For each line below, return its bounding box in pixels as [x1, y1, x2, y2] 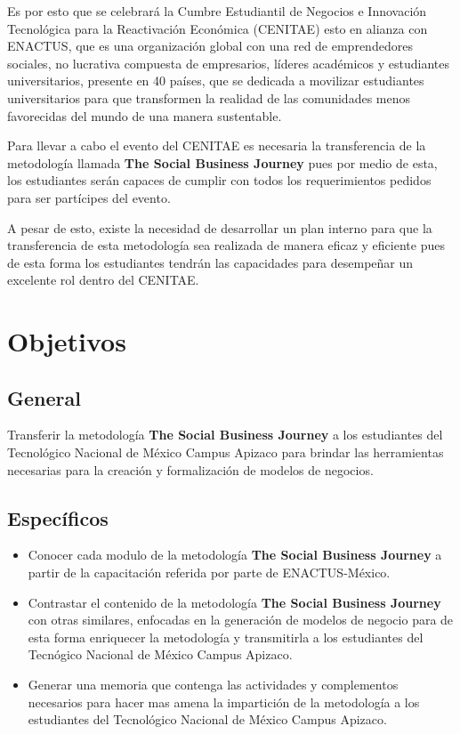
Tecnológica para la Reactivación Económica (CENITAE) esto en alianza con [7, 19, 428, 37]
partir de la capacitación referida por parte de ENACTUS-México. [28, 563, 391, 582]
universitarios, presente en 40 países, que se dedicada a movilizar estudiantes [7, 71, 424, 90]
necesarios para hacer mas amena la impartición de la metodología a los [28, 692, 420, 711]
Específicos [7, 504, 109, 531]
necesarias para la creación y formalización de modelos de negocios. [7, 460, 374, 479]
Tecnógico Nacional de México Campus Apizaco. [28, 645, 293, 664]
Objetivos [7, 323, 126, 359]
